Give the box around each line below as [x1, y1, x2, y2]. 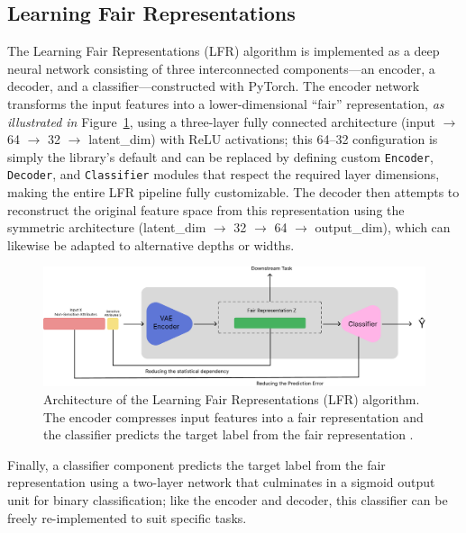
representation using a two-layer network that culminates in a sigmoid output [7, 473, 435, 492]
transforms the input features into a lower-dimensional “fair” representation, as [7, 94, 444, 113]
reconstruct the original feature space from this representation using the [7, 200, 405, 219]
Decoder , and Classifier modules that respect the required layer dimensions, [7, 165, 440, 184]
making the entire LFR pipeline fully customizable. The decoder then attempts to [7, 183, 460, 202]
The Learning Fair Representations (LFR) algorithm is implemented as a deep [7, 41, 440, 60]
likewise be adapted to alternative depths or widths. [7, 235, 295, 254]
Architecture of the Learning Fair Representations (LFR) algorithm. [43, 389, 420, 408]
